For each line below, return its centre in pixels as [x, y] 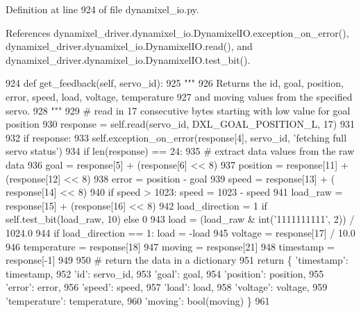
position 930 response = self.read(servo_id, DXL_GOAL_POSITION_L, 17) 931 [180, 124]
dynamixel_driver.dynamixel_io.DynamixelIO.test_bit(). [128, 59]
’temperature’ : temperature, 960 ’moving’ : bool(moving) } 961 [138, 300]
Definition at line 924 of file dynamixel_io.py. [102, 9]
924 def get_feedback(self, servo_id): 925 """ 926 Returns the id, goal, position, [175, 83]
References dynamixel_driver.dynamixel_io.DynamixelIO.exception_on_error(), [177, 32]
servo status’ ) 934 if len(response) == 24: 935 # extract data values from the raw [180, 151]
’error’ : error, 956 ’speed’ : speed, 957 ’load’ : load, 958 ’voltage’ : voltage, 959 [167, 287]
